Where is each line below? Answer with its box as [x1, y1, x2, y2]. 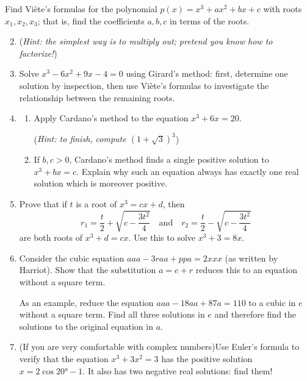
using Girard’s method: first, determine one [126, 67, 288, 80]
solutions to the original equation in [19, 319, 153, 332]
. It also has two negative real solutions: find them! [82, 364, 273, 377]
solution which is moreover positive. [34, 177, 168, 190]
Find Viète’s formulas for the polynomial [5, 2, 157, 15]
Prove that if [19, 198, 67, 210]
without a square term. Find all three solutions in [19, 308, 205, 321]
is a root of [76, 198, 117, 210]
